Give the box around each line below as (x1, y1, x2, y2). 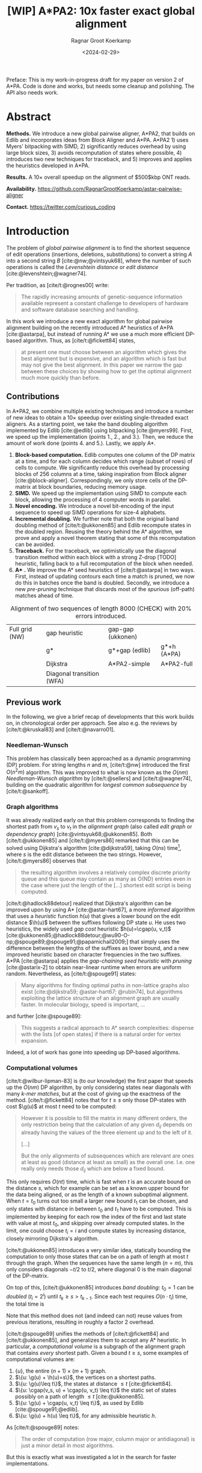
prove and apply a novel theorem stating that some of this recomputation (14, 534, 196, 541)
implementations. (6, 1460, 49, 1467)
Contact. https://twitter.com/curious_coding (6, 203, 116, 210)
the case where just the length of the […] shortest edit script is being (20, 882, 191, 889)
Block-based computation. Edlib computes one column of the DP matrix (14, 451, 195, 458)
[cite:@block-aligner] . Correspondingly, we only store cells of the (14, 477, 177, 484)
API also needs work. (6, 88, 59, 96)
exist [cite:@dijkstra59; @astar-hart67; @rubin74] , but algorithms (20, 988, 183, 996)
